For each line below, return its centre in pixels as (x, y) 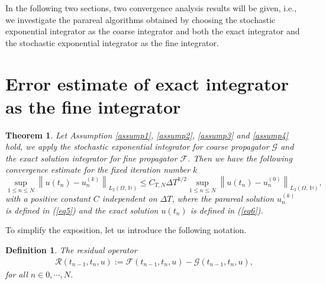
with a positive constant (48, 199)
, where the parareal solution (223, 199)
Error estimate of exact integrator (147, 83)
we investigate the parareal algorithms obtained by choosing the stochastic (141, 19)
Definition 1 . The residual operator (71, 249)
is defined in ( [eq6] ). (227, 210)
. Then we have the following (240, 158)
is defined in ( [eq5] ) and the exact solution (82, 210)
